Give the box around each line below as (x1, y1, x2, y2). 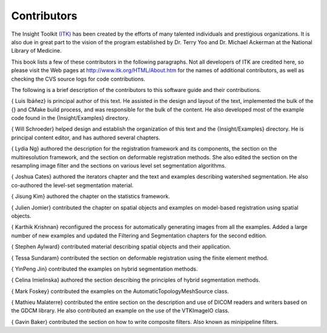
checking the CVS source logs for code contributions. (11, 75, 145, 82)
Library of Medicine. (11, 47, 62, 54)
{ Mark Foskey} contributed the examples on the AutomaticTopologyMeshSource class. (11, 288, 230, 295)
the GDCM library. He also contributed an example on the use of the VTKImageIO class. (11, 307, 230, 314)
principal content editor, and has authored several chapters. (11, 134, 160, 141)
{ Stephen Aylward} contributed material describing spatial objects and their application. (11, 243, 231, 251)
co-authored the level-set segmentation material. (11, 182, 134, 189)
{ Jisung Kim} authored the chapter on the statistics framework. (11, 193, 170, 200)
